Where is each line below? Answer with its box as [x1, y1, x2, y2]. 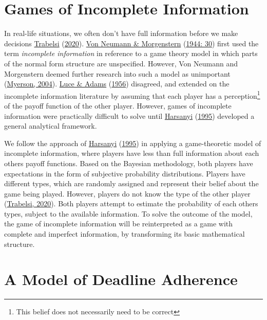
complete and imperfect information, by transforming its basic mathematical [4, 228, 245, 239]
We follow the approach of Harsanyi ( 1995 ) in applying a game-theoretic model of [4, 137, 261, 148]
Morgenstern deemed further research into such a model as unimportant [4, 68, 231, 79]
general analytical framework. [4, 120, 97, 131]
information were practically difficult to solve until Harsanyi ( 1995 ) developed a [4, 110, 255, 121]
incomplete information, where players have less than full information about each [4, 148, 259, 158]
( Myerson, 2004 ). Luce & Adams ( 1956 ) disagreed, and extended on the [4, 78, 230, 89]
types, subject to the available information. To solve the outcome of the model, [4, 208, 253, 219]
